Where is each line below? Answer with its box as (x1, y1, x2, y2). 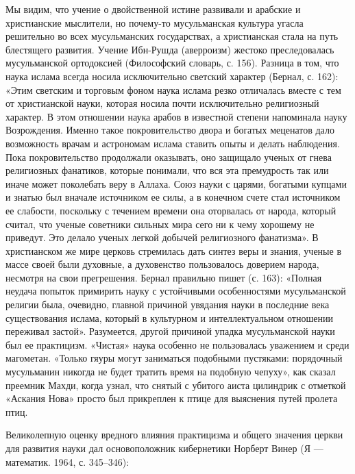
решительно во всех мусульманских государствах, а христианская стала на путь (5, 29, 339, 43)
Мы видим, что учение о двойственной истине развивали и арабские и (5, 2, 301, 16)
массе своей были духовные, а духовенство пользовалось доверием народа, (5, 257, 319, 271)
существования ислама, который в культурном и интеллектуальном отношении (5, 310, 333, 325)
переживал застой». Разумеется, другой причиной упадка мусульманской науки (5, 324, 335, 338)
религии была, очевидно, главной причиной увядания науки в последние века (5, 297, 330, 312)
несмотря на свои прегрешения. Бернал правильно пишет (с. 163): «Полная (5, 270, 322, 284)
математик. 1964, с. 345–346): (5, 454, 130, 469)
